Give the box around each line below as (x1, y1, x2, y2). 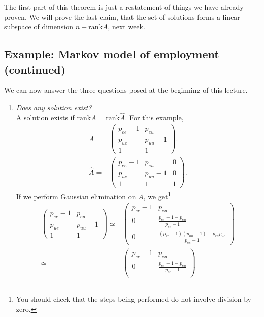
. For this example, (125, 112, 184, 122)
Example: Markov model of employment (4, 46, 219, 62)
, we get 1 (143, 189, 171, 201)
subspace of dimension (4, 21, 73, 32)
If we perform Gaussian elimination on (16, 191, 136, 201)
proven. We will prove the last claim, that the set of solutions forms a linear (4, 11, 240, 22)
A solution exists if (16, 112, 75, 122)
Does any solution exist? (16, 102, 92, 112)
